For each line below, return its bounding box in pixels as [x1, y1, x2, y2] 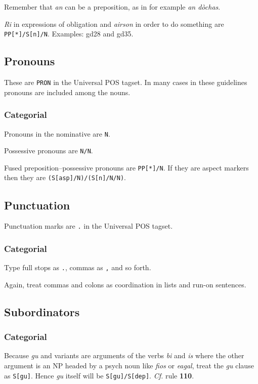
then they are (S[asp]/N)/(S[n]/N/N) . [4, 172, 126, 183]
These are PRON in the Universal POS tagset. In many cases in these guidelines [4, 77, 247, 88]
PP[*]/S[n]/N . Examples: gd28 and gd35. [4, 28, 134, 39]
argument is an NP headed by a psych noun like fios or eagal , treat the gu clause [4, 360, 254, 371]
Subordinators [4, 304, 80, 319]
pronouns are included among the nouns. [4, 87, 131, 97]
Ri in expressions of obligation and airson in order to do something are [4, 18, 224, 29]
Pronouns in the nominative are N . [4, 128, 110, 139]
